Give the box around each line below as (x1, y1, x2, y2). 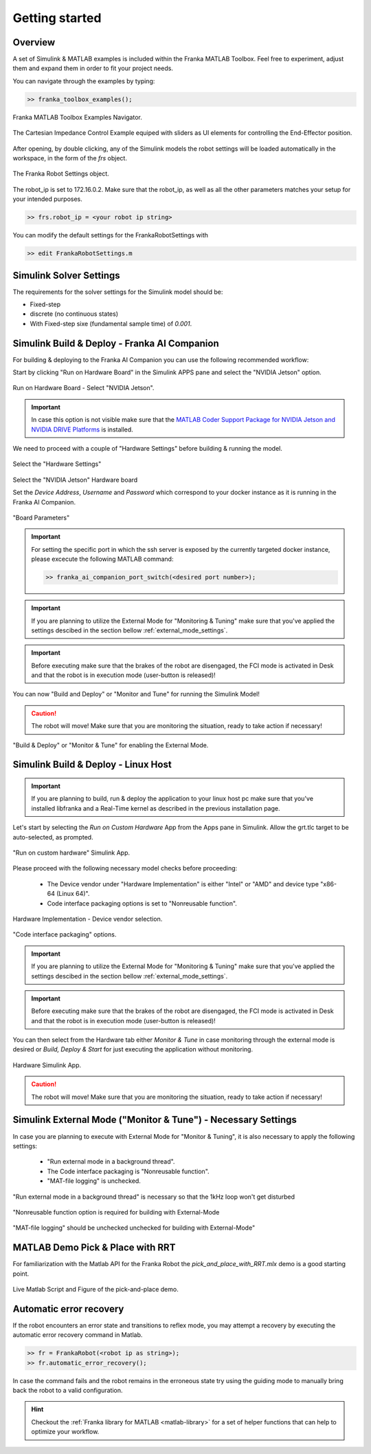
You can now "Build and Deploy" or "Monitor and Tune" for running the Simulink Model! (12, 690, 260, 698)
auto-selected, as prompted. (12, 833, 93, 841)
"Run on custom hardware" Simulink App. (12, 848, 131, 857)
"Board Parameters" (12, 513, 70, 522)
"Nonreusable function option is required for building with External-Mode (12, 1208, 220, 1216)
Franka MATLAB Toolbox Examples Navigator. (12, 113, 142, 121)
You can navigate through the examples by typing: (12, 76, 155, 85)
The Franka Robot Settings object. (12, 169, 109, 178)
